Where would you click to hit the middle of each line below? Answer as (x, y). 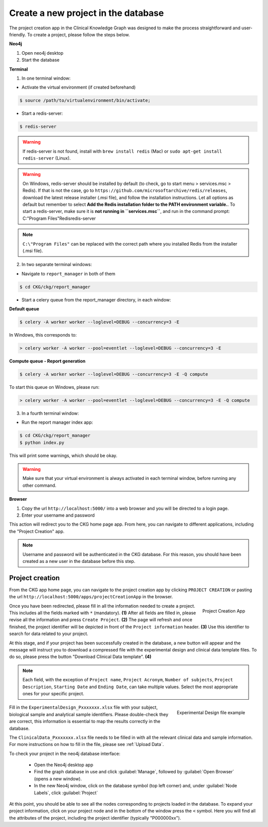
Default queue (24, 309)
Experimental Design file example (211, 713)
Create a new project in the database (86, 13)
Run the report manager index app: (57, 422)
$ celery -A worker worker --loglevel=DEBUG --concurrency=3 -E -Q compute (114, 374)
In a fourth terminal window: (50, 413)
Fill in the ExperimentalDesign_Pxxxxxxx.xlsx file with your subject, (84, 707)
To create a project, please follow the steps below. (78, 34)
